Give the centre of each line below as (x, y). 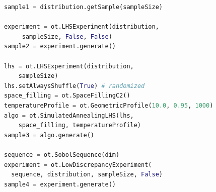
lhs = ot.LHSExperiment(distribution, (69, 66)
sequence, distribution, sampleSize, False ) (87, 175)
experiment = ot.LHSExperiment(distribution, (82, 27)
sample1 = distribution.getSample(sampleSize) (84, 7)
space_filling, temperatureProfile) (80, 125)
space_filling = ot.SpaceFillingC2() (67, 96)
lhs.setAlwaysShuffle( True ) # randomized (75, 86)
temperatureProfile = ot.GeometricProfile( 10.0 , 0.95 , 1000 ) (109, 105)
